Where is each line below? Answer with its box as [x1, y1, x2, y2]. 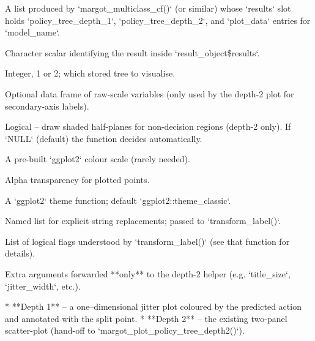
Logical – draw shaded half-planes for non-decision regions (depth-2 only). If [5, 120, 291, 133]
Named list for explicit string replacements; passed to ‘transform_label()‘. [5, 214, 281, 227]
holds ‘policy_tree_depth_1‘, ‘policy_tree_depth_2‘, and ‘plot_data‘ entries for [5, 13, 311, 26]
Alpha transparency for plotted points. [5, 173, 150, 185]
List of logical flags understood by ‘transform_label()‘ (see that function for [5, 234, 290, 247]
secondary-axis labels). [5, 99, 89, 112]
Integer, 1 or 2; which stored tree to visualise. [5, 67, 176, 80]
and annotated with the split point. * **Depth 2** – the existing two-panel [5, 312, 287, 324]
